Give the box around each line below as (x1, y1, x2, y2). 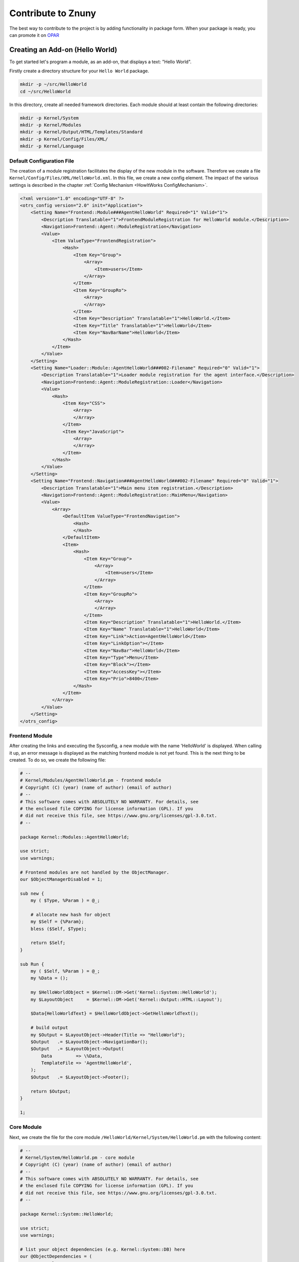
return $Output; (30, 1088, 71, 1094)
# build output (30, 1025, 68, 1031)
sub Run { (20, 961, 44, 967)
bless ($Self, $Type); (30, 926, 87, 931)
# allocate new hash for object (30, 912, 111, 917)
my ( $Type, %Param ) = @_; (30, 898, 101, 904)
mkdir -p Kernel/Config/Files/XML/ (20, 136, 108, 142)
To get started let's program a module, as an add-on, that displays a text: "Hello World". (9, 59, 192, 65)
